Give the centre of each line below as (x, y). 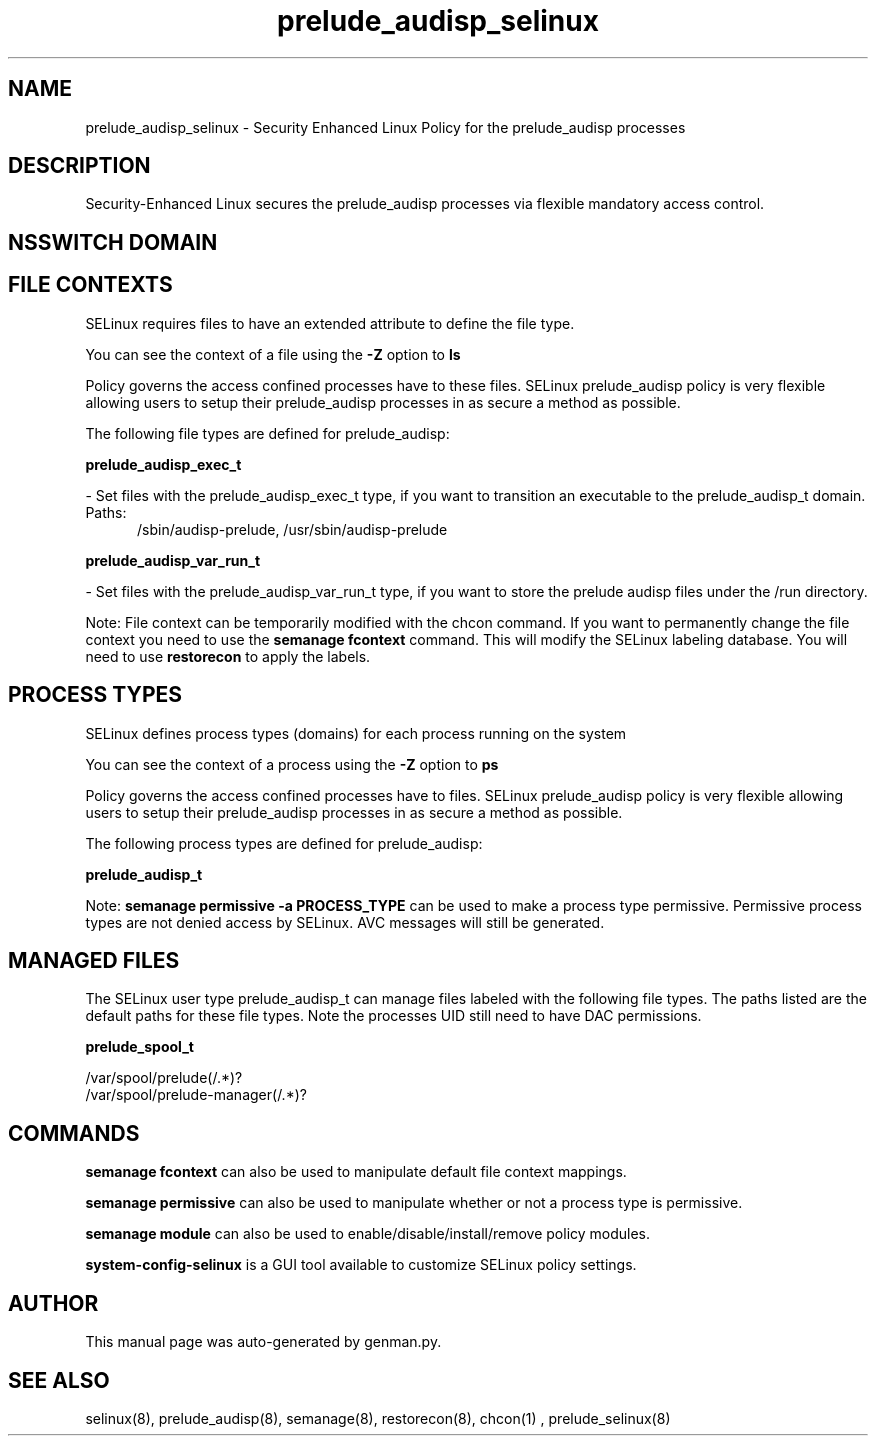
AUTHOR (53, 1303)
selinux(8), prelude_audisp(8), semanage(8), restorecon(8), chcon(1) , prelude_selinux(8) (378, 1418)
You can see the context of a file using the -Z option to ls (273, 354)
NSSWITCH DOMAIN (113, 242)
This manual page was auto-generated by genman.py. (263, 1342)
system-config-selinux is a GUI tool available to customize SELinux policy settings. (361, 1265)
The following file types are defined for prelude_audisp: (267, 433)
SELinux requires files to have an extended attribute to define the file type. (330, 323)
